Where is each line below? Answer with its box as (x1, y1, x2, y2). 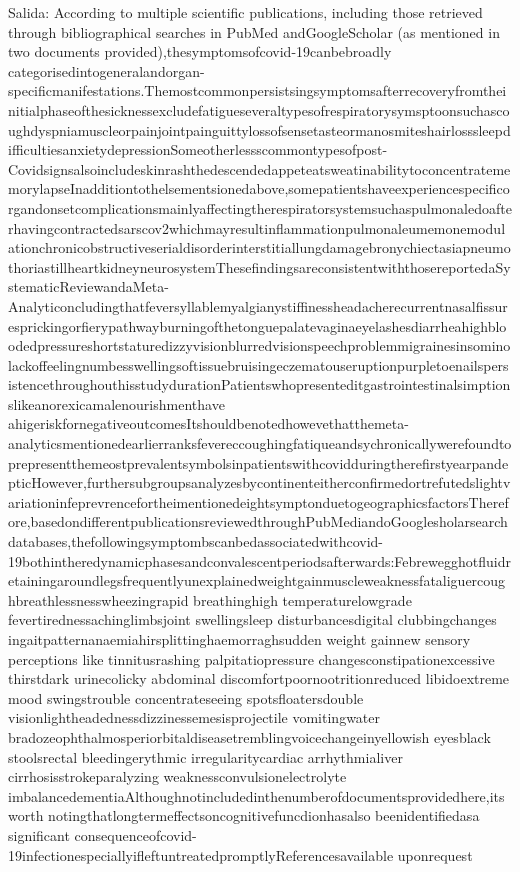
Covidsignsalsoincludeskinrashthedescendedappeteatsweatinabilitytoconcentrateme (8, 158, 511, 179)
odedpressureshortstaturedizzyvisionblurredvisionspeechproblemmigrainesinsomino (8, 335, 511, 356)
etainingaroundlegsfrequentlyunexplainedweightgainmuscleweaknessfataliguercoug (8, 570, 506, 591)
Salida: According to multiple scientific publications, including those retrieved (8, 2, 483, 22)
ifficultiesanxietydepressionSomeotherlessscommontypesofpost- (8, 139, 388, 160)
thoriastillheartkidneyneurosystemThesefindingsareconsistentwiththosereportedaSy (8, 256, 511, 277)
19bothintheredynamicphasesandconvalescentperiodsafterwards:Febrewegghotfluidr (8, 550, 511, 571)
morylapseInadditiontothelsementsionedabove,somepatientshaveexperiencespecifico (8, 178, 510, 199)
